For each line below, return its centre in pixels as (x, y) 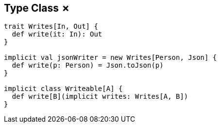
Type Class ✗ (37, 8)
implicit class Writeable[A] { (63, 89)
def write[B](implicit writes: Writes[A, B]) (100, 97)
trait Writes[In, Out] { (51, 27)
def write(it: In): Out (57, 34)
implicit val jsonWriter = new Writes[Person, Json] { (110, 58)
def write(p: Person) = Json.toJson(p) (88, 65)
